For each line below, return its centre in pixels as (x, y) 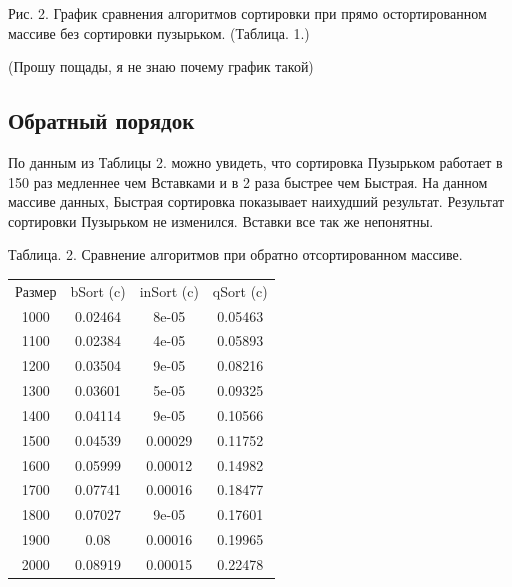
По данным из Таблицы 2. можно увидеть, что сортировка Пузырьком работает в (255, 161)
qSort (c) (240, 290)
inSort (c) (169, 290)
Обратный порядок (101, 120)
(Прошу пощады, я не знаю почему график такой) (161, 66)
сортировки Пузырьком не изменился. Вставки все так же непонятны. (221, 220)
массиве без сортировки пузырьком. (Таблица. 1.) (159, 32)
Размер (36, 290)
